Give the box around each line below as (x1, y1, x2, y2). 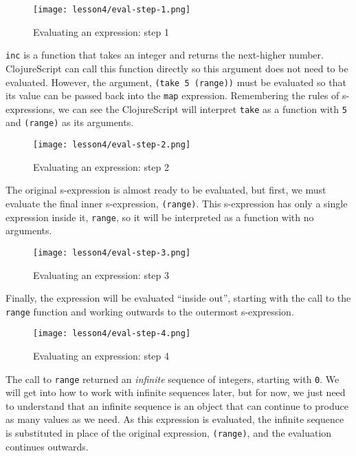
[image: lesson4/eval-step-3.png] (33, 247, 191, 258)
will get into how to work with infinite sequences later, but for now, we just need (5, 385, 346, 400)
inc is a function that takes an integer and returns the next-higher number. (5, 48, 324, 62)
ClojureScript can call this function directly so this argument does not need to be (5, 61, 348, 75)
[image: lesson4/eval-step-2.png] (33, 140, 191, 150)
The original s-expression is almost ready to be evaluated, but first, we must (5, 183, 326, 197)
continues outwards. (5, 439, 89, 453)
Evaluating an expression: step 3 (33, 267, 170, 282)
